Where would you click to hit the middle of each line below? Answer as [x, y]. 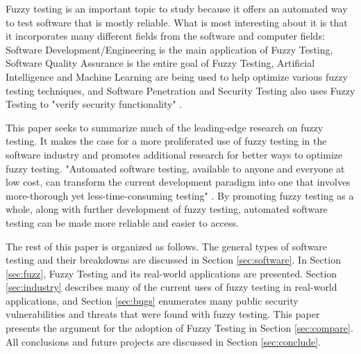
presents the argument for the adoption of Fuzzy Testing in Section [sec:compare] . [179, 328]
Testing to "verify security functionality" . [94, 104]
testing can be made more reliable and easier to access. [122, 222]
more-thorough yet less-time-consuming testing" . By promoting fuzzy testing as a [180, 195]
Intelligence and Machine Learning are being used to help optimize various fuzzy [177, 76]
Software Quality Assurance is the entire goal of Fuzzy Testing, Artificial [160, 63]
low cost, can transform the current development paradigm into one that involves [178, 182]
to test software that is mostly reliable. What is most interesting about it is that [177, 22]
